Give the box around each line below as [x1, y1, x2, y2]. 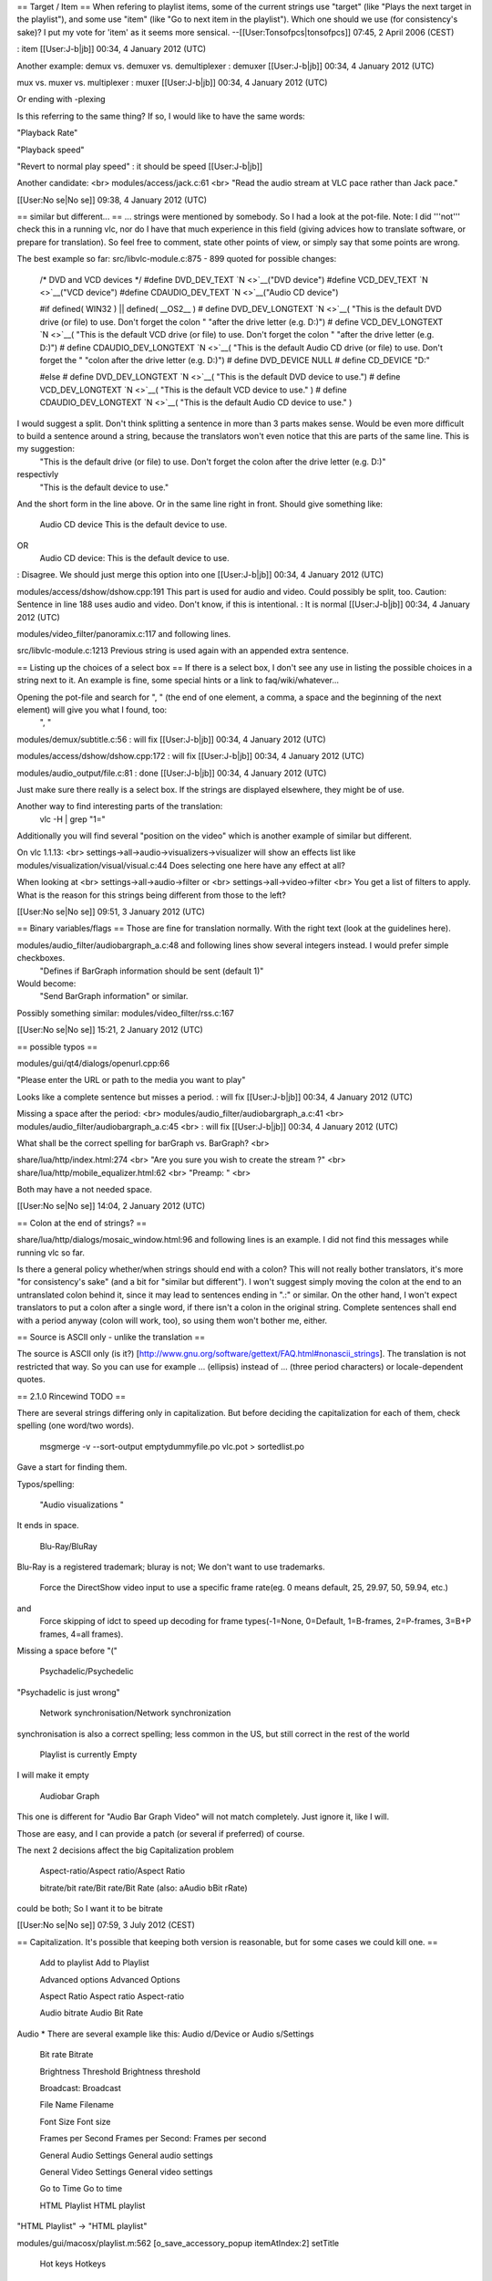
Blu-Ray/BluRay [39, 1540, 97, 1551]
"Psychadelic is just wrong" [16, 1686, 120, 1697]
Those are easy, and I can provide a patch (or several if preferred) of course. [16, 1828, 305, 1838]
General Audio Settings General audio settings [39, 2150, 213, 2161]
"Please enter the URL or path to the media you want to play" [16, 1075, 246, 1086]
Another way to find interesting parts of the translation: [16, 801, 223, 812]
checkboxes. [16, 953, 66, 963]
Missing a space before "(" [16, 1645, 118, 1656]
